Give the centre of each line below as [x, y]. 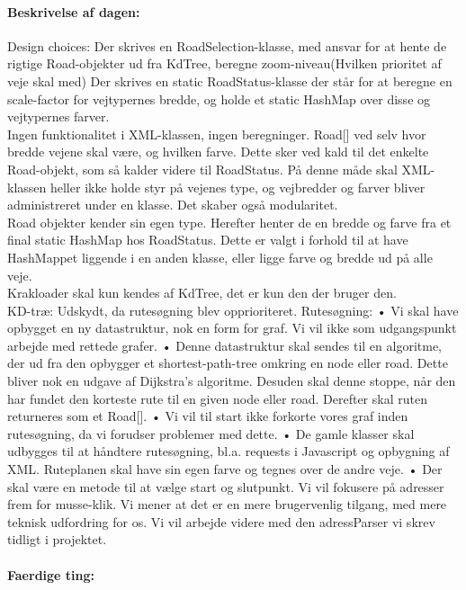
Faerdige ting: [51, 574]
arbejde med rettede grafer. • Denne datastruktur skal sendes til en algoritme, [224, 345]
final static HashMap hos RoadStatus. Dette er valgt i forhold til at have [208, 240]
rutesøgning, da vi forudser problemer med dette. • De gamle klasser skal [211, 433]
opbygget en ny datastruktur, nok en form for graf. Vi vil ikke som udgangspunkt [232, 328]
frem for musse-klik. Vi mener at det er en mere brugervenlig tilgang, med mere [227, 504]
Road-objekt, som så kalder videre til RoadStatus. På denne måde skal [202, 169]
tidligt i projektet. [57, 539]
